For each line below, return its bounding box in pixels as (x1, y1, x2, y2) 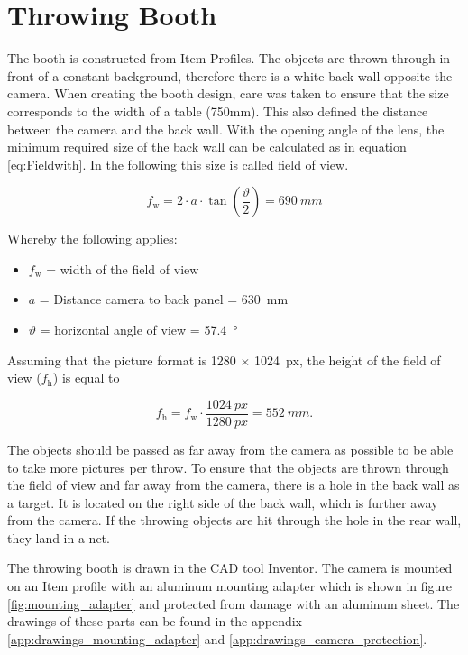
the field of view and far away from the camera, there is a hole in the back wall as (7, 475, 460, 494)
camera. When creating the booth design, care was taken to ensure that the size (7, 84, 449, 103)
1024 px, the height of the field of (254, 350, 441, 369)
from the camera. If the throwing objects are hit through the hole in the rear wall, (7, 511, 462, 530)
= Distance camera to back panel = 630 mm (39, 290, 289, 309)
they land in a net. (7, 528, 110, 547)
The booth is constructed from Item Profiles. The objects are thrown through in (7, 49, 451, 68)
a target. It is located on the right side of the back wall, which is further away (7, 493, 438, 512)
